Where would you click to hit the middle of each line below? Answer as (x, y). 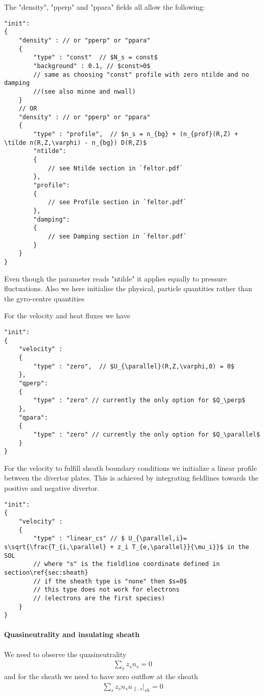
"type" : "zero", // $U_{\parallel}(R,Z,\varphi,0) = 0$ (134, 366)
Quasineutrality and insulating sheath (72, 634)
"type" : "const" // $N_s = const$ (95, 58)
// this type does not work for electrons (106, 590)
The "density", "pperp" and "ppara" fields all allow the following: (105, 7)
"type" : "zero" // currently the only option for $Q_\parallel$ (147, 434)
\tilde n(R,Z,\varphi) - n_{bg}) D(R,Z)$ (76, 143)
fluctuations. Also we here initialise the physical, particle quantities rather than (128, 288)
